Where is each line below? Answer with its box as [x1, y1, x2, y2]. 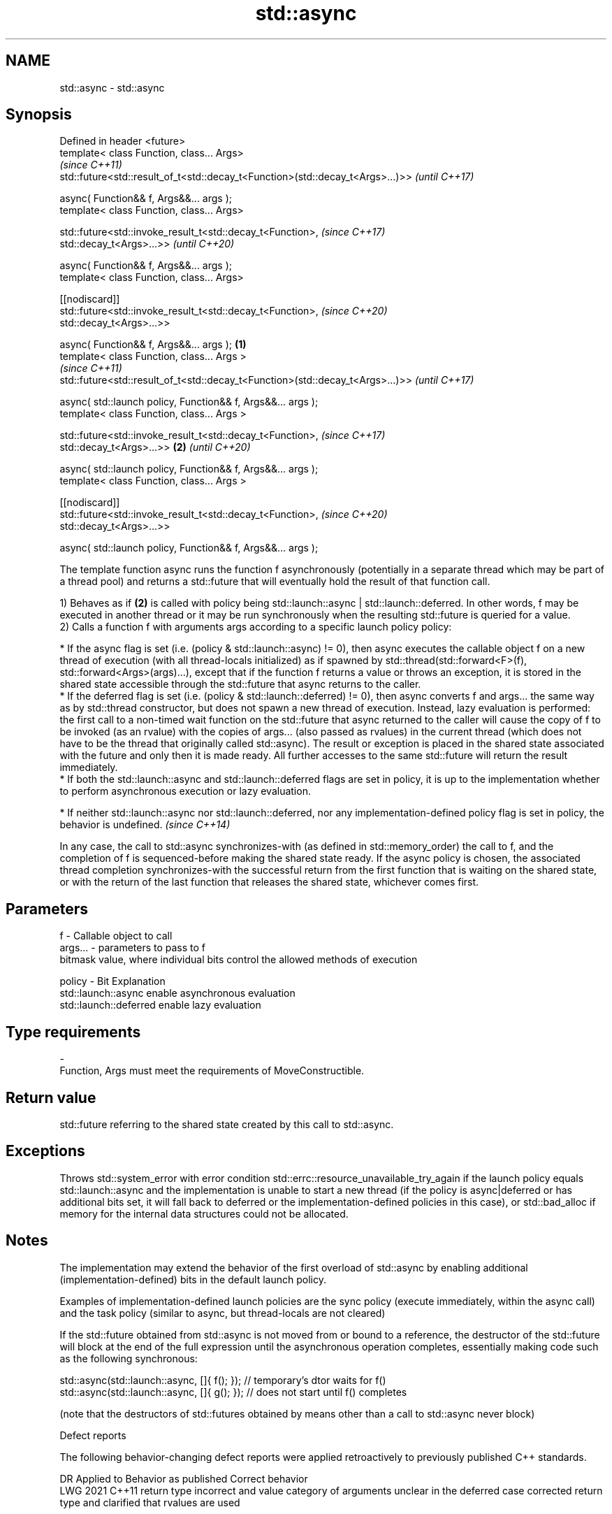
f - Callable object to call [59, 930, 173, 942]
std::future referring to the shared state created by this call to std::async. [59, 1118, 394, 1130]
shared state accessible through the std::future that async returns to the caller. [59, 678, 421, 691]
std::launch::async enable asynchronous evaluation [59, 987, 296, 1000]
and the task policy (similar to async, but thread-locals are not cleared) [59, 1306, 386, 1319]
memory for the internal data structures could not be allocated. [59, 1207, 349, 1220]
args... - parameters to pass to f [59, 942, 206, 954]
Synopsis [6, 106, 72, 124]
